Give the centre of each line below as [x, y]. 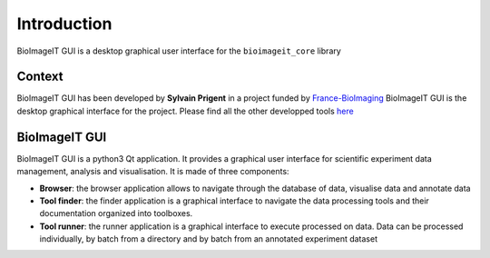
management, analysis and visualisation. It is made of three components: [153, 172]
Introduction [64, 24]
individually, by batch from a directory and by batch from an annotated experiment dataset [209, 239]
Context [40, 77]
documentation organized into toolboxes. [116, 213]
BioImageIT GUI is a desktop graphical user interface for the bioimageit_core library [179, 51]
